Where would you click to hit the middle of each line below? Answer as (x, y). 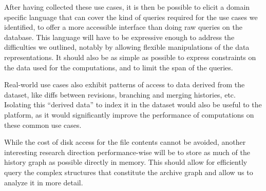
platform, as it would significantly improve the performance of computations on (129, 114)
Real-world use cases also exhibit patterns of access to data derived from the (125, 84)
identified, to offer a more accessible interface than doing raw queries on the (123, 27)
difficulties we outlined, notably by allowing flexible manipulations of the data (127, 47)
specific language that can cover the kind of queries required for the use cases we (131, 17)
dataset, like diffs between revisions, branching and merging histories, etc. (120, 94)
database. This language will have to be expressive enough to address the (119, 37)
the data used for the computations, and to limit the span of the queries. (119, 67)
